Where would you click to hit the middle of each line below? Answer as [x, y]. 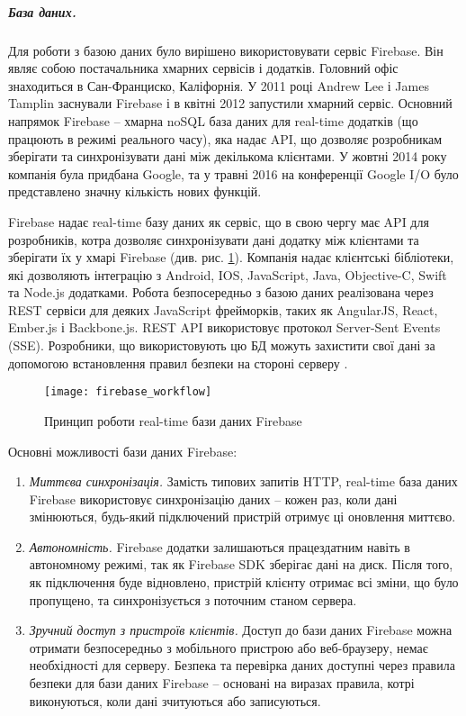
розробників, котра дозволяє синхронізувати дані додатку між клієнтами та [214, 239]
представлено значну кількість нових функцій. [135, 191]
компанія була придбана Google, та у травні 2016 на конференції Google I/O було [233, 173]
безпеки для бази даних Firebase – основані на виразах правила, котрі [222, 683]
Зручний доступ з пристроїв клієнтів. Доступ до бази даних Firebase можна [241, 630]
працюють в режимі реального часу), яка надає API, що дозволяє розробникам [225, 138]
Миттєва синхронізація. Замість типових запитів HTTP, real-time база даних [243, 481]
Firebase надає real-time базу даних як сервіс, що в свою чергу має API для [219, 221]
